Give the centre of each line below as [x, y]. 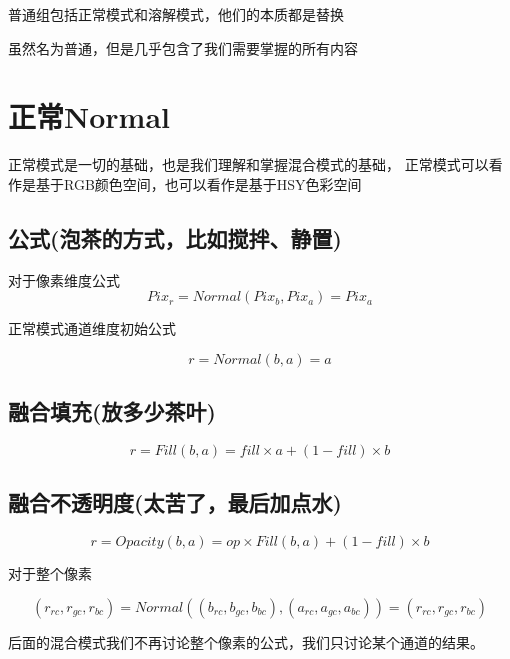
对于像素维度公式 [64, 279]
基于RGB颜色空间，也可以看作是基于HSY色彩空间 [198, 183]
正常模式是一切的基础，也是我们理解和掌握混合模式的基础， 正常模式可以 [248, 164]
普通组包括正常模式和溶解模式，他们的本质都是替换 [176, 14]
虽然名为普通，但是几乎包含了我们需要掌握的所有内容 [183, 47]
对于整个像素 [50, 573]
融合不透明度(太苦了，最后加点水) [175, 502]
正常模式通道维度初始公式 [92, 328]
